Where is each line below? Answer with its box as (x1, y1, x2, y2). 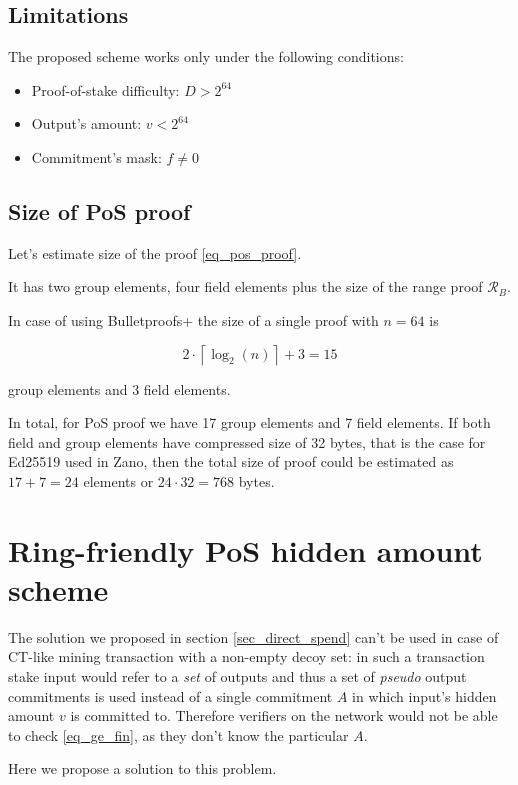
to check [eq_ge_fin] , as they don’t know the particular (8, 724, 349, 745)
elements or (83, 470, 154, 491)
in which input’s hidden (352, 685, 497, 706)
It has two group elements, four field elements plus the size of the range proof (8, 276, 483, 297)
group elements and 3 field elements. (8, 378, 231, 399)
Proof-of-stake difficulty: (31, 79, 180, 100)
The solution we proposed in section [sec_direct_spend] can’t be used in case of (8, 626, 499, 647)
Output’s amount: (31, 113, 142, 134)
